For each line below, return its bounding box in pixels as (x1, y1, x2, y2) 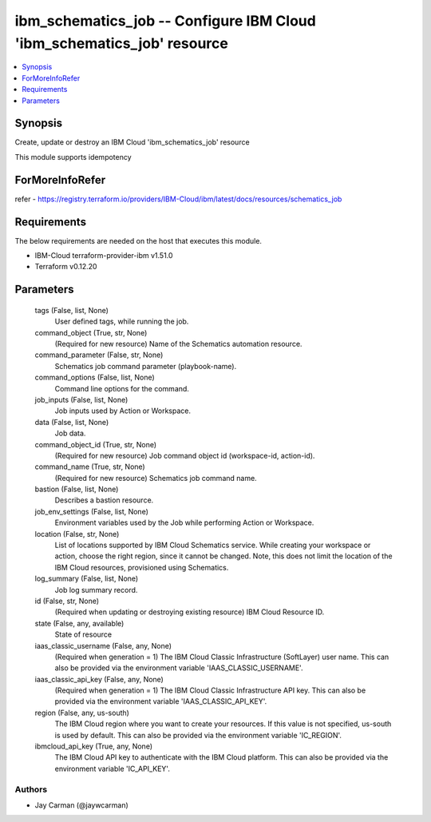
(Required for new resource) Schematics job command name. (54, 473, 257, 482)
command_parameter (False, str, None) (34, 350, 164, 359)
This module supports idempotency (14, 152, 132, 161)
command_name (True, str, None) (34, 462, 145, 471)
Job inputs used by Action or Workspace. (54, 406, 192, 415)
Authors (14, 784, 48, 795)
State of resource (54, 629, 113, 639)
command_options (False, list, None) (34, 372, 155, 383)
